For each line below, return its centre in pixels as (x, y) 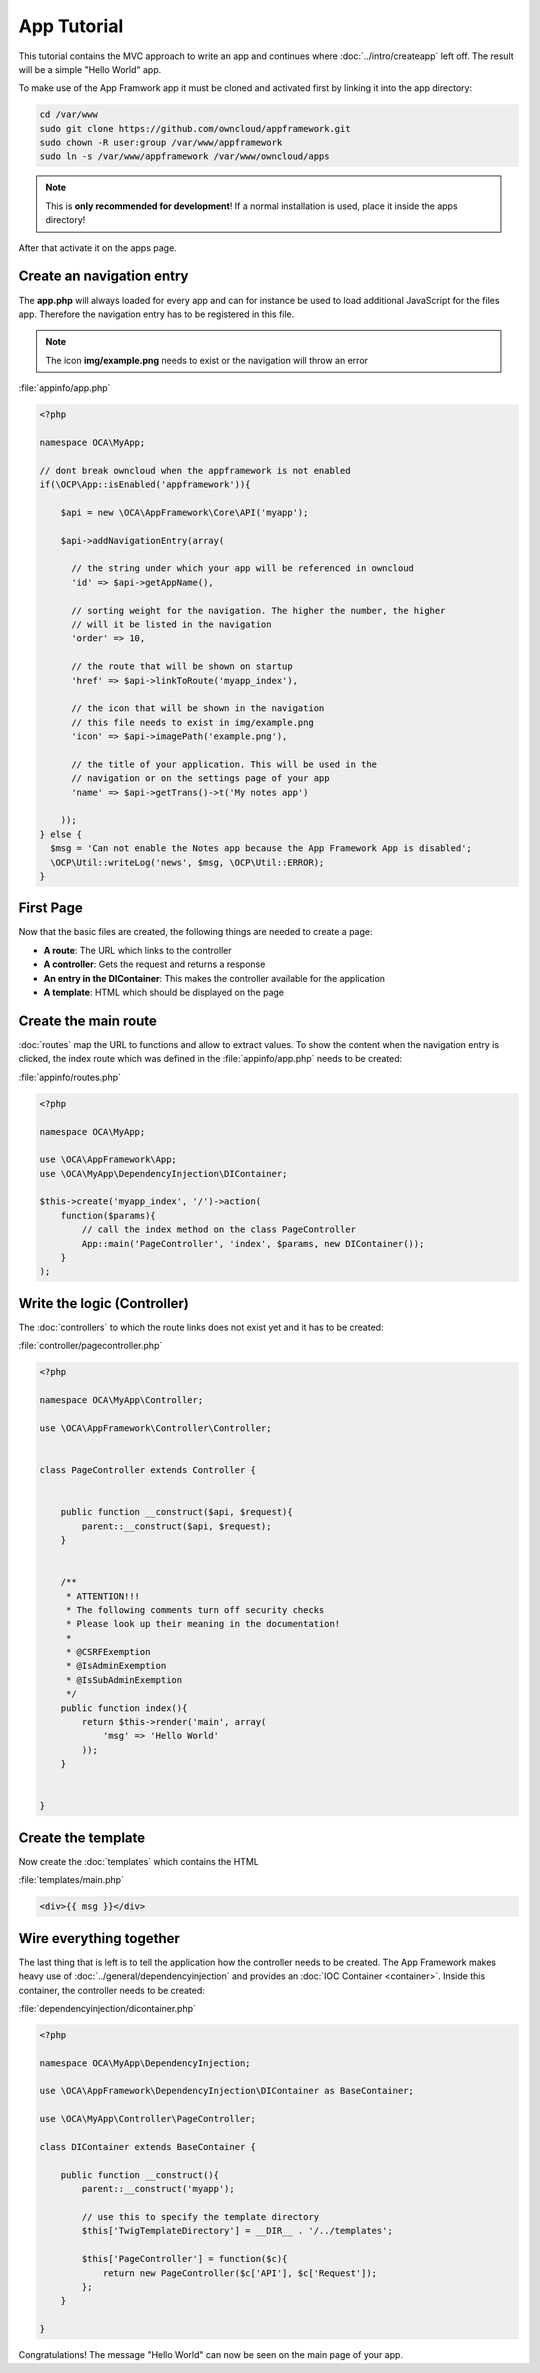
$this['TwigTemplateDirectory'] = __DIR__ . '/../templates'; (237, 2231)
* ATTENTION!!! (102, 1596)
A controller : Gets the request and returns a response (154, 964)
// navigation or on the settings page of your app (200, 778)
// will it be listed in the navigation (171, 624)
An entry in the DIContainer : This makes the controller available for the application (214, 978)
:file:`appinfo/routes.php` (70, 1077)
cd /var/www (69, 114)
